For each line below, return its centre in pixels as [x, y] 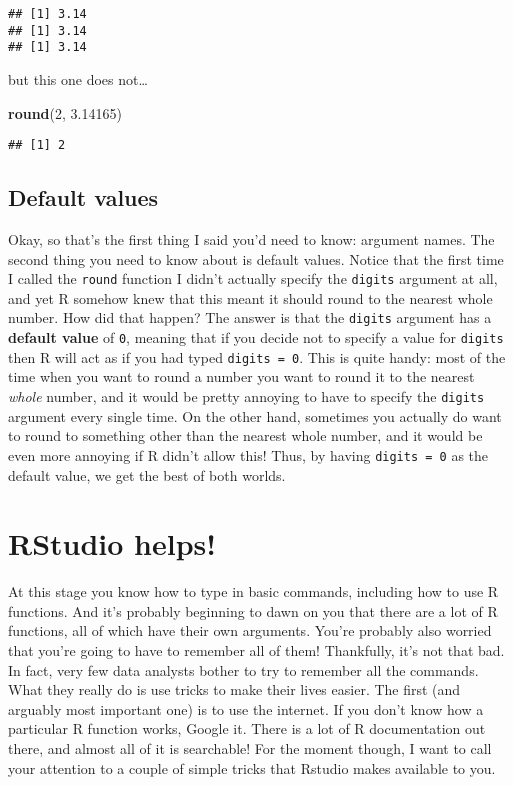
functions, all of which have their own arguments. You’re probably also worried [250, 630]
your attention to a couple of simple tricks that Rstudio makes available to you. [252, 767]
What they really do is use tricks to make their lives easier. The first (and [234, 689]
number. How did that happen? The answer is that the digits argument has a [250, 317]
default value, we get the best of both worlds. [147, 474]
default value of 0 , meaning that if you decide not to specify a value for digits [256, 337]
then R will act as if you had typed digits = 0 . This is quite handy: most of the [257, 356]
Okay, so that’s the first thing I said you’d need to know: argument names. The [251, 239]
